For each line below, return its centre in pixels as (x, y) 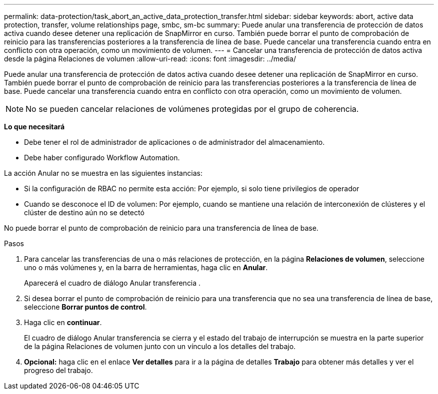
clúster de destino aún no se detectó (84, 212)
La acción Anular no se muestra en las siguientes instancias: (103, 173)
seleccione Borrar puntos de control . (85, 307)
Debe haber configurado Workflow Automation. (102, 158)
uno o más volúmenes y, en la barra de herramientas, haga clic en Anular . (146, 267)
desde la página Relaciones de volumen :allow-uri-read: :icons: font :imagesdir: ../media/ (150, 59)
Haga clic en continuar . (63, 322)
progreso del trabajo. (58, 370)
